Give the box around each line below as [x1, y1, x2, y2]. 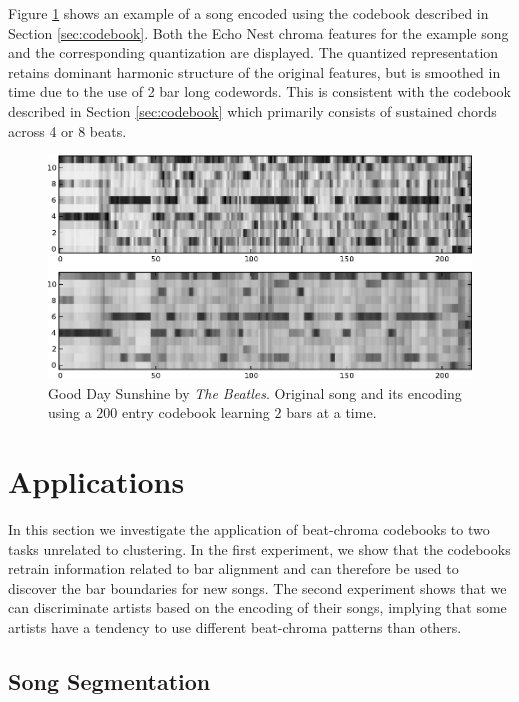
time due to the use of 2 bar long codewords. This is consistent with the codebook [8, 81, 511, 102]
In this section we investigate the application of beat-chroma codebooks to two [8, 519, 490, 540]
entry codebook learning [121, 402, 270, 423]
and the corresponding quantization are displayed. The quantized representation [8, 42, 499, 63]
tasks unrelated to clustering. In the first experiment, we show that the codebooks [8, 538, 511, 559]
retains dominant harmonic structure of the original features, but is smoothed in [8, 61, 501, 82]
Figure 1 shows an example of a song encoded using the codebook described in [8, 3, 489, 23]
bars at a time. [286, 402, 377, 423]
